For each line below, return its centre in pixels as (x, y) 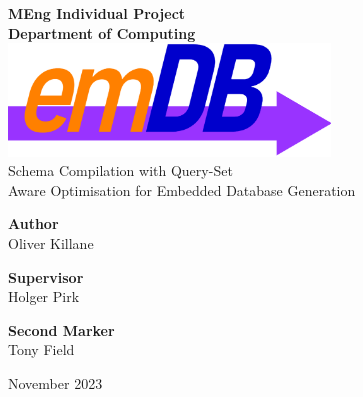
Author (33, 223)
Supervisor (46, 276)
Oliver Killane (51, 242)
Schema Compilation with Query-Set (120, 170)
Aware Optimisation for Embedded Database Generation (182, 189)
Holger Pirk (44, 296)
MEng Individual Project (97, 13)
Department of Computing (102, 32)
